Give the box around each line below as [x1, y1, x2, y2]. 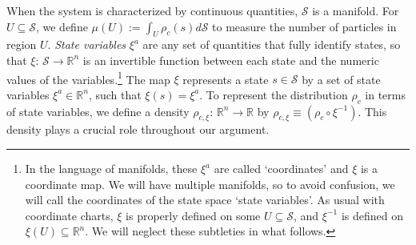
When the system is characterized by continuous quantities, [6, 2, 298, 18]
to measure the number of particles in [212, 18, 397, 34]
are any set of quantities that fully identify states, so [142, 36, 401, 53]
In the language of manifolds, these [25, 160, 198, 177]
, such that [88, 86, 142, 102]
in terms [365, 86, 406, 102]
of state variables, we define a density [6, 102, 190, 119]
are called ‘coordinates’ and [214, 160, 349, 177]
